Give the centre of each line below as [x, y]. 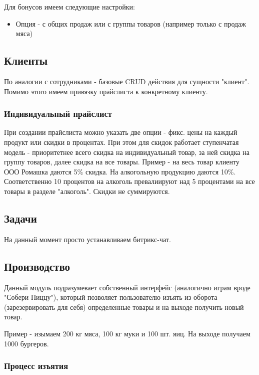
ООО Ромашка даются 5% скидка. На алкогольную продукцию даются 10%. [120, 171]
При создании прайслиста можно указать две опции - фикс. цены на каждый [121, 132]
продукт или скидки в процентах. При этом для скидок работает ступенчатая [121, 142]
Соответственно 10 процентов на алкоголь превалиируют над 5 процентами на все [129, 181]
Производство [37, 266]
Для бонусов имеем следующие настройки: [69, 7]
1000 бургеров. [26, 343]
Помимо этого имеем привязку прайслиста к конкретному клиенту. [106, 91]
